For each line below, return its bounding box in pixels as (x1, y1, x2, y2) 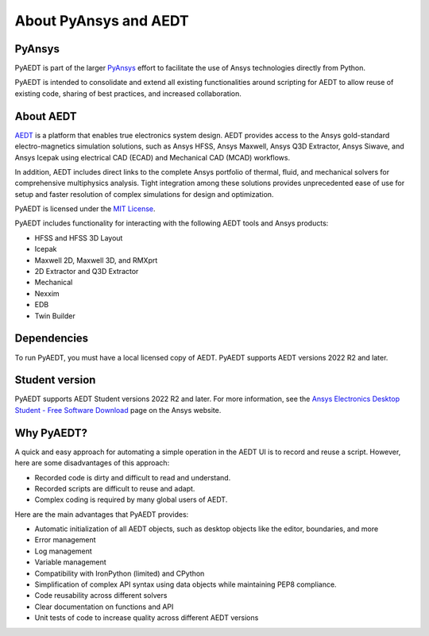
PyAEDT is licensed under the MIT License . (14, 204, 156, 214)
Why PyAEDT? (14, 426, 87, 440)
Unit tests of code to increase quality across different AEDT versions (34, 613, 259, 623)
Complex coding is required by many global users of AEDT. (34, 495, 228, 504)
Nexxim (34, 288, 60, 298)
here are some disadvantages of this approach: (14, 458, 170, 468)
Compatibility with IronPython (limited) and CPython (34, 569, 205, 578)
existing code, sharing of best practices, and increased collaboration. (14, 88, 242, 98)
